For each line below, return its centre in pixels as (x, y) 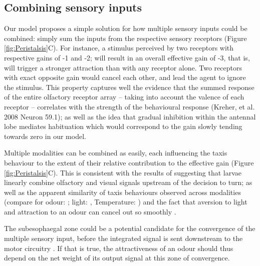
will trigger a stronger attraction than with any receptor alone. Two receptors (123, 67)
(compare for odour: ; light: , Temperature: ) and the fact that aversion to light (126, 202)
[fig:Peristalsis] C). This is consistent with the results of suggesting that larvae (123, 172)
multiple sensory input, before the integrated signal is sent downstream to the (123, 238)
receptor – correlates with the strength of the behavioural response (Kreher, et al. (129, 106)
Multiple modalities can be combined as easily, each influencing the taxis (116, 153)
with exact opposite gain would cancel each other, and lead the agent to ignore (125, 77)
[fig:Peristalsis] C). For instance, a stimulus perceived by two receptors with (119, 48)
